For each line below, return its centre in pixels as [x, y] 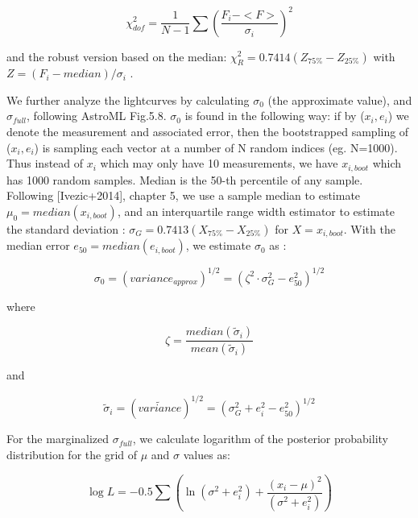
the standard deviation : [66, 228]
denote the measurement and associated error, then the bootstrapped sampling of [208, 132]
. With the [369, 228]
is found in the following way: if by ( [275, 116]
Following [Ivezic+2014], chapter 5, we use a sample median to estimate [184, 195]
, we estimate [218, 245]
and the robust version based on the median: [117, 56]
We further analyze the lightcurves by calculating [128, 99]
